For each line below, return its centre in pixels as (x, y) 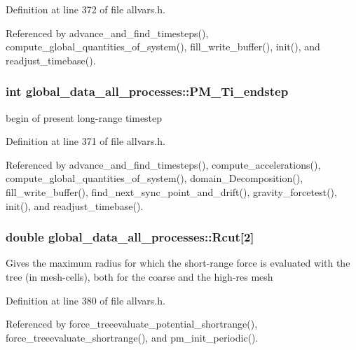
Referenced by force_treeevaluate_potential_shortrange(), (132, 324)
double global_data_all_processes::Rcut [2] (130, 237)
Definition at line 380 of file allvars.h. (85, 300)
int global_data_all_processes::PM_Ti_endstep (147, 91)
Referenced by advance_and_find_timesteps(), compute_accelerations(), (163, 164)
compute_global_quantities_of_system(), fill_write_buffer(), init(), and (163, 47)
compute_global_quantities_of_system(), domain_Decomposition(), (155, 178)
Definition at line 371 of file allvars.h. (85, 141)
